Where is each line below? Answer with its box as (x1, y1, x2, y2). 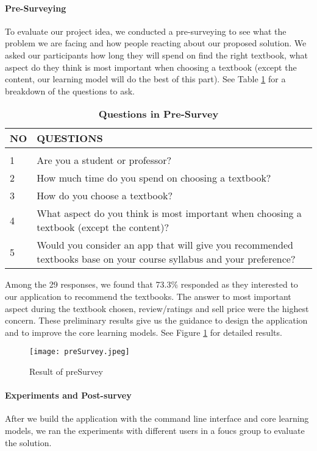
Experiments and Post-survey (5, 389, 132, 402)
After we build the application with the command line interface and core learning (5, 412, 309, 425)
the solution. (5, 436, 52, 449)
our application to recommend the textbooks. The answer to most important (5, 289, 291, 302)
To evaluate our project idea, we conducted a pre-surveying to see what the (5, 24, 287, 37)
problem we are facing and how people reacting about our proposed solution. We (5, 37, 307, 49)
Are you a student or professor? (37, 153, 172, 168)
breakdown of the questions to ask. (5, 84, 135, 97)
